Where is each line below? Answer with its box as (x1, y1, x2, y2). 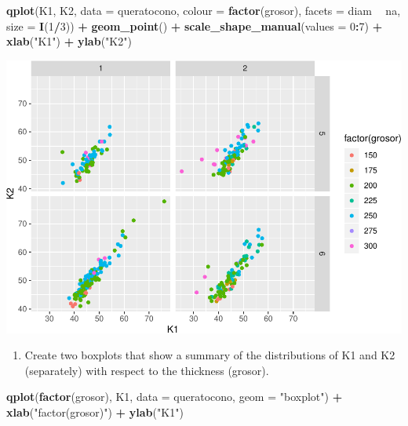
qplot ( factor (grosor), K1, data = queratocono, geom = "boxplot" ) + (6, 388, 343, 405)
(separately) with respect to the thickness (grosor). (24, 362, 269, 378)
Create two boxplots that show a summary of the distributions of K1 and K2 (24, 347, 395, 363)
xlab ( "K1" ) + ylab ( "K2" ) (6, 33, 132, 49)
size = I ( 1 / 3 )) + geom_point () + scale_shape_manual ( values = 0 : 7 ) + (6, 17, 383, 34)
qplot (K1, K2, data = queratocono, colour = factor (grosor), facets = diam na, (6, 2, 401, 18)
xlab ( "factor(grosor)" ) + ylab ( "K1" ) (6, 403, 184, 420)
